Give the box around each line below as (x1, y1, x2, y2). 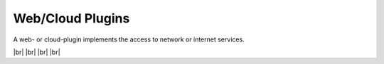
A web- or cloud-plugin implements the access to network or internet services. (13, 35, 245, 44)
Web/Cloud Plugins (13, 11, 130, 26)
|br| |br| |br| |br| (13, 48, 60, 56)
